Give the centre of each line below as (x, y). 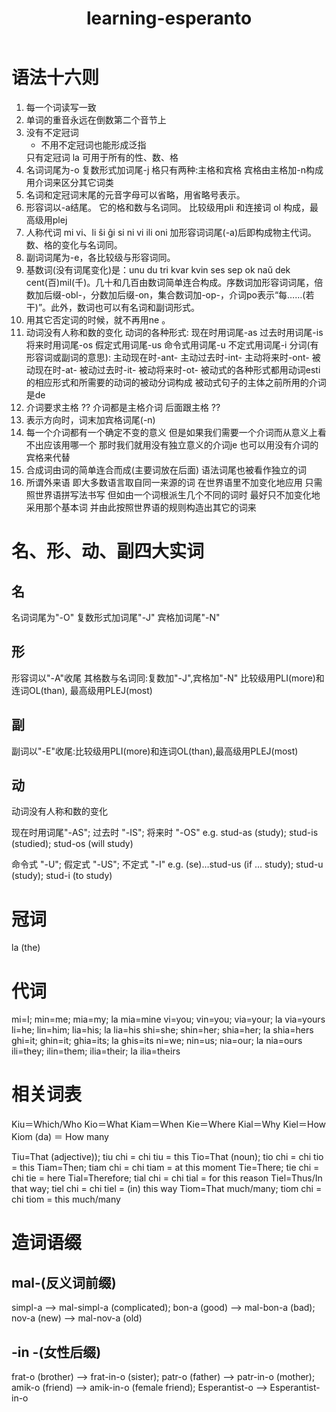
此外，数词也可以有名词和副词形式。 (125, 307)
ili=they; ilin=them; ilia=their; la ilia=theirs (96, 1051)
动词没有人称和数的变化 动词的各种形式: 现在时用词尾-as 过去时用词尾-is (174, 332)
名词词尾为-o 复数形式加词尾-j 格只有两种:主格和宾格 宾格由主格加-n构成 (174, 169)
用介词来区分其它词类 (69, 182)
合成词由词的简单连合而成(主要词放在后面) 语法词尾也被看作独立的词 (166, 469)
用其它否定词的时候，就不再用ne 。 (98, 319)
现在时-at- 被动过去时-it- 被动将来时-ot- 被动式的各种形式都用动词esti (177, 369)
